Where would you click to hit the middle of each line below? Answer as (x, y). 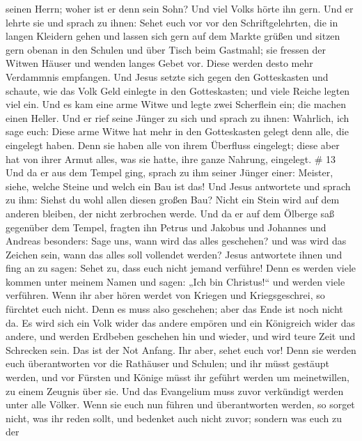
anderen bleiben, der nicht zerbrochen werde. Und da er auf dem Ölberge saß (170, 213)
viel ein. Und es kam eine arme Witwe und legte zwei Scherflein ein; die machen (176, 104)
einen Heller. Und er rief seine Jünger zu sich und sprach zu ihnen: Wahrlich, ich (178, 117)
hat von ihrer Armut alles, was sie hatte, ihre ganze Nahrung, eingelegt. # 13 (171, 158)
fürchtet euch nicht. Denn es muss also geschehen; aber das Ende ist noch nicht (174, 309)
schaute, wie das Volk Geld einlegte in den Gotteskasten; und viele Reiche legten (178, 90)
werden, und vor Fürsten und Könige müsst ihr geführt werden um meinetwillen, (178, 377)
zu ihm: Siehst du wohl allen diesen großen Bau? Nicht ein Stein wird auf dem (173, 200)
